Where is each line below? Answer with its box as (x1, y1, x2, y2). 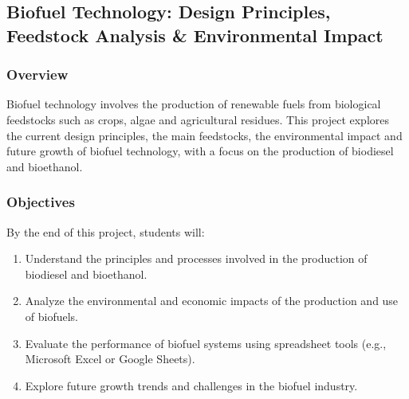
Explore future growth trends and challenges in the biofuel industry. (25, 377, 358, 393)
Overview (6, 65, 69, 84)
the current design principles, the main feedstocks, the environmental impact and (6, 127, 403, 143)
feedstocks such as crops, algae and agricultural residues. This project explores (6, 111, 390, 127)
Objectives (6, 192, 75, 212)
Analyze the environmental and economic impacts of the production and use (25, 292, 399, 309)
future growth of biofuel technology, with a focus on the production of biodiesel (6, 143, 394, 159)
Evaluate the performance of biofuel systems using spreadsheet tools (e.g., (25, 334, 387, 351)
